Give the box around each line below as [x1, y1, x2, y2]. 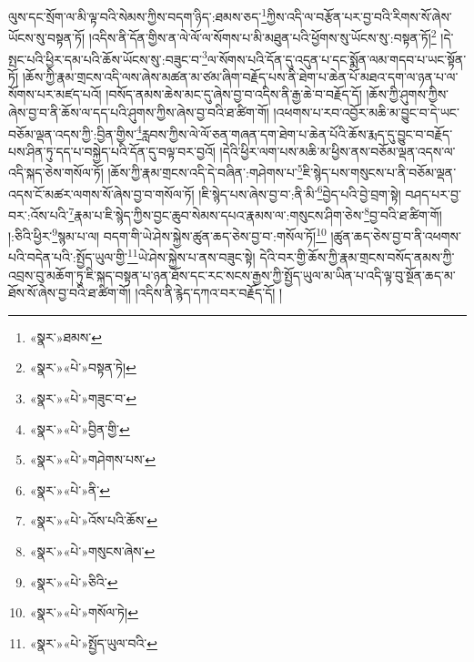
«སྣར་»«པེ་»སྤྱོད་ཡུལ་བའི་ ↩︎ [29, 633, 157, 652]
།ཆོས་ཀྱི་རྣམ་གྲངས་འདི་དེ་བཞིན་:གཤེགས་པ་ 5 [107, 160, 303, 182]
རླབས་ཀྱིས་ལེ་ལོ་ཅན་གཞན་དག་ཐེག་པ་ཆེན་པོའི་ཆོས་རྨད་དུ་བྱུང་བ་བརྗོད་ [141, 124, 453, 143]
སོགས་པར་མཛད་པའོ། [8, 85, 102, 104]
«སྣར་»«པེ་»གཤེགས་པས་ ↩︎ [29, 450, 156, 469]
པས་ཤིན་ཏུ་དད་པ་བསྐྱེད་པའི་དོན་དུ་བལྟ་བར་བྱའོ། [8, 141, 216, 160]
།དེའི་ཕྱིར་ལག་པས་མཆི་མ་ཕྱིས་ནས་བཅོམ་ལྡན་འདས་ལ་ [219, 141, 456, 160]
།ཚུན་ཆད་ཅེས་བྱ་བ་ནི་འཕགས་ [330, 226, 461, 245]
